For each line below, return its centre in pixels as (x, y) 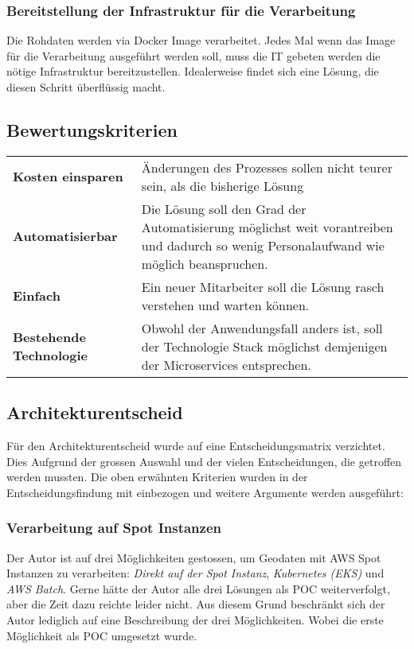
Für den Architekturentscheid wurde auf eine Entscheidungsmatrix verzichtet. (196, 445)
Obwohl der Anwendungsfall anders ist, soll (262, 328)
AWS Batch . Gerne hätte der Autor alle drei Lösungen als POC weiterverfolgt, (198, 588)
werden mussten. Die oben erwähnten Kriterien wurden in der (157, 477)
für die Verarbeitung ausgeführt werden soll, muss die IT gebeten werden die (193, 55)
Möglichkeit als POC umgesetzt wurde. (102, 635)
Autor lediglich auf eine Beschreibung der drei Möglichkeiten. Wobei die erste (195, 619)
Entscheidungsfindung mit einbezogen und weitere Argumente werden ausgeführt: (205, 492)
